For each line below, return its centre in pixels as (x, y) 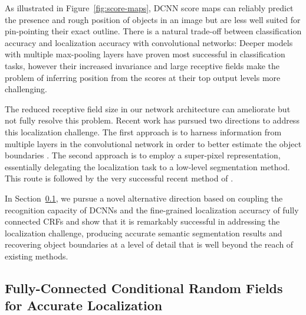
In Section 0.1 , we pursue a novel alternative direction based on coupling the (144, 198)
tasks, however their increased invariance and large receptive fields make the (142, 65)
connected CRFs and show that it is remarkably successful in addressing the (142, 221)
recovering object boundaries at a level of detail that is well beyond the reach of (149, 244)
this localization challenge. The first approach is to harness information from (143, 131)
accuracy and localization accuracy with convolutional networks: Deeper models (149, 42)
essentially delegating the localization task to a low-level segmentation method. (147, 166)
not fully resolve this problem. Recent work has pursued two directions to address (152, 120)
